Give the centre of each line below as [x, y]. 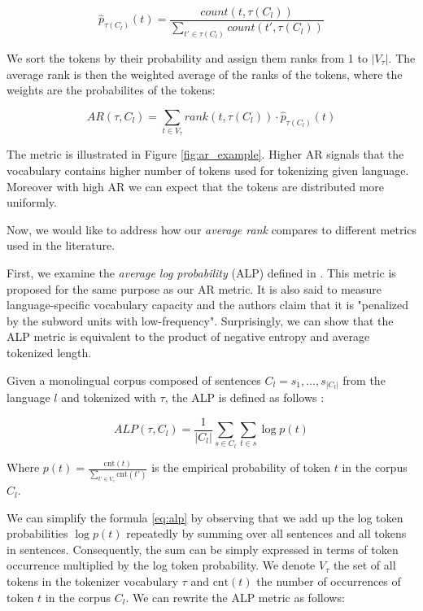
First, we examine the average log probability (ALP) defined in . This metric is [201, 273]
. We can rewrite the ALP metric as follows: [235, 597]
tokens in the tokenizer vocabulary [92, 581]
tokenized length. [49, 352]
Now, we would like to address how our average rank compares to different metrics [211, 229]
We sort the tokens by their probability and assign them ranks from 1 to [187, 57]
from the [364, 380]
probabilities [37, 533]
